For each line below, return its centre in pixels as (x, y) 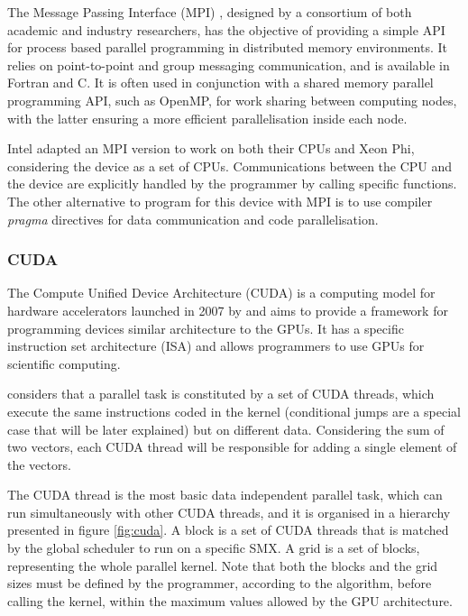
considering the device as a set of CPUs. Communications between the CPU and (230, 165)
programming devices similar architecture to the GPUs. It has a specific (206, 328)
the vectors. (39, 464)
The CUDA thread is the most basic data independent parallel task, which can (225, 495)
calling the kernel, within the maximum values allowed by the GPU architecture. (230, 600)
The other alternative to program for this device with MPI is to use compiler (220, 201)
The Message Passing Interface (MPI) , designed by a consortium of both (210, 12)
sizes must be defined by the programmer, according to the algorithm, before (220, 583)
